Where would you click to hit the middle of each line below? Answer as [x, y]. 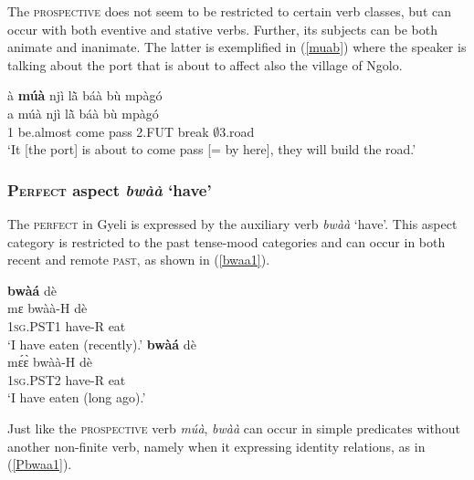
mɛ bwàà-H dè [47, 308]
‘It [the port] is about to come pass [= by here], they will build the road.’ [212, 149]
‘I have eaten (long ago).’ [77, 397]
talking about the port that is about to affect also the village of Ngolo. [205, 64]
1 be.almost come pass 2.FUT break [108, 131]
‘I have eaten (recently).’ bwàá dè [102, 344]
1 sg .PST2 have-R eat [67, 379]
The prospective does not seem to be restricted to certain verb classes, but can [229, 11]
